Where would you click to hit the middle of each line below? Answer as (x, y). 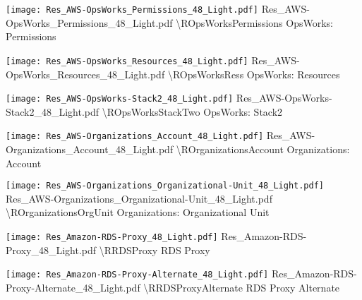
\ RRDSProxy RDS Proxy (155, 250)
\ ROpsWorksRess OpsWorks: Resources (254, 74)
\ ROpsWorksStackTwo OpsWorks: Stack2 (192, 111)
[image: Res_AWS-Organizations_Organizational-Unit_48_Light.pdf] (165, 186)
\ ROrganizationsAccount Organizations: (263, 149)
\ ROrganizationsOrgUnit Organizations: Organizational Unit (138, 212)
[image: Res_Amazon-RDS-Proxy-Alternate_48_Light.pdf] (137, 275)
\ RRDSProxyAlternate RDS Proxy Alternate (242, 287)
